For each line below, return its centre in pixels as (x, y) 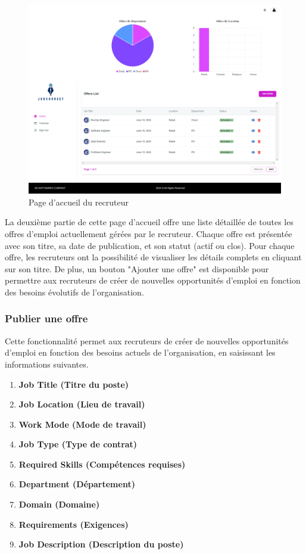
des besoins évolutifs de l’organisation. (74, 292)
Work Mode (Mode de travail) (82, 424)
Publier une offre (46, 318)
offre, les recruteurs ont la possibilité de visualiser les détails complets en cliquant (153, 257)
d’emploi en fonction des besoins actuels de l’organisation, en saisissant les (140, 352)
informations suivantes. (47, 364)
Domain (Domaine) (59, 504)
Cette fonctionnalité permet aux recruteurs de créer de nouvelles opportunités (147, 340)
